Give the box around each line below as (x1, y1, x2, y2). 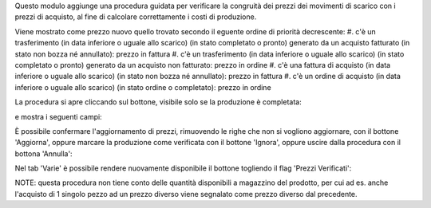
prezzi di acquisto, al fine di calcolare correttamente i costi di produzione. (14, 12, 257, 22)
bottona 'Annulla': (14, 148, 73, 159)
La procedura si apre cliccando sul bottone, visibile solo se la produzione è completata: (14, 97, 302, 107)
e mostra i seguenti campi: (14, 112, 103, 121)
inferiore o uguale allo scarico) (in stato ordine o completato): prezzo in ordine (14, 82, 271, 92)
